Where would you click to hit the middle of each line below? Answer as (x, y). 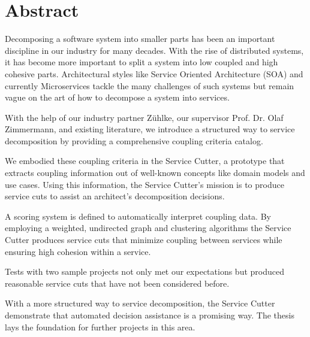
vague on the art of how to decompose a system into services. (117, 97)
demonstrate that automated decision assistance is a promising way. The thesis (150, 315)
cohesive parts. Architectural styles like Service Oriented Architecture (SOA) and (154, 73)
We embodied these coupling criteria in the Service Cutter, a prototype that (145, 161)
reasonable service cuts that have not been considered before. (117, 283)
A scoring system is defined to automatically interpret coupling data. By (138, 216)
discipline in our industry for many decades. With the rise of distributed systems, (154, 50)
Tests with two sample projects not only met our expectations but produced (145, 271)
